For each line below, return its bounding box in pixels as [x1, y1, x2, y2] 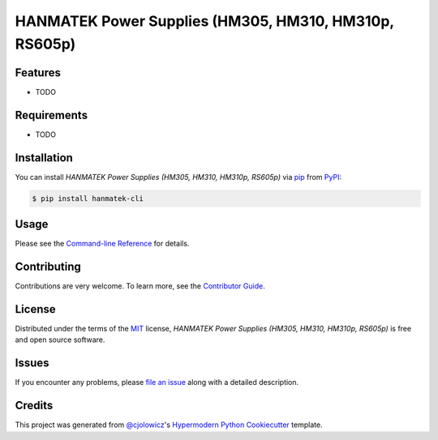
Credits [15, 399, 54, 412]
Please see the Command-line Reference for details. [15, 239, 190, 249]
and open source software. [15, 335, 105, 344]
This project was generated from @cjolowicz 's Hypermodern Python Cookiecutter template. [15, 420, 324, 429]
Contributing [15, 259, 81, 273]
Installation [15, 151, 73, 164]
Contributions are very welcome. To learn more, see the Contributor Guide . [15, 281, 265, 291]
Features [15, 66, 61, 79]
